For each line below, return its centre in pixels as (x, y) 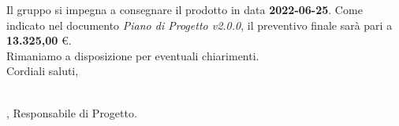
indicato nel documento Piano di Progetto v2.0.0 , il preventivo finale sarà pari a (199, 25)
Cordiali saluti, (43, 71)
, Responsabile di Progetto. (72, 112)
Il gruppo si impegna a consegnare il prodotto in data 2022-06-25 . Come (185, 9)
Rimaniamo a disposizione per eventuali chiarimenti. (133, 55)
